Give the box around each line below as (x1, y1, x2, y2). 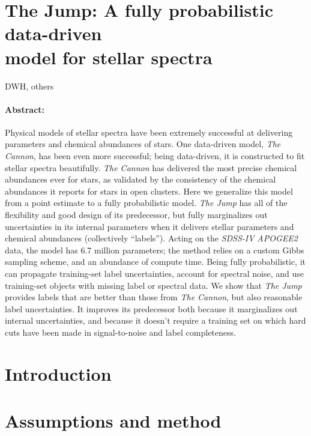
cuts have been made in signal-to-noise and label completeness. (5, 325, 236, 338)
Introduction (5, 361, 112, 386)
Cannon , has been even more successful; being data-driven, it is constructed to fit (5, 150, 305, 162)
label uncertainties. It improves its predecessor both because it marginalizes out (5, 302, 298, 315)
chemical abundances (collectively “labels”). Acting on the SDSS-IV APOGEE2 (5, 232, 298, 244)
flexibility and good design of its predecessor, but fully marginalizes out (5, 208, 268, 221)
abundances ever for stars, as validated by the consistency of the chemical (5, 173, 276, 186)
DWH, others (5, 79, 54, 92)
